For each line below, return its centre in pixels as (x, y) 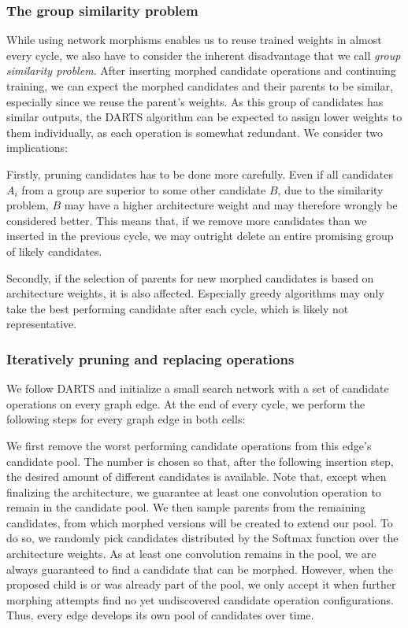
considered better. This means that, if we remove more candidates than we (187, 220)
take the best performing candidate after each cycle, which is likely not (178, 308)
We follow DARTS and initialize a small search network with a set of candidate (198, 388)
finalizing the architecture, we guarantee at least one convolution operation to (194, 491)
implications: (37, 148)
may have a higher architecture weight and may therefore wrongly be (231, 205)
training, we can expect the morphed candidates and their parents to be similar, (200, 86)
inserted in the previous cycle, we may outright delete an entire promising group (200, 236)
